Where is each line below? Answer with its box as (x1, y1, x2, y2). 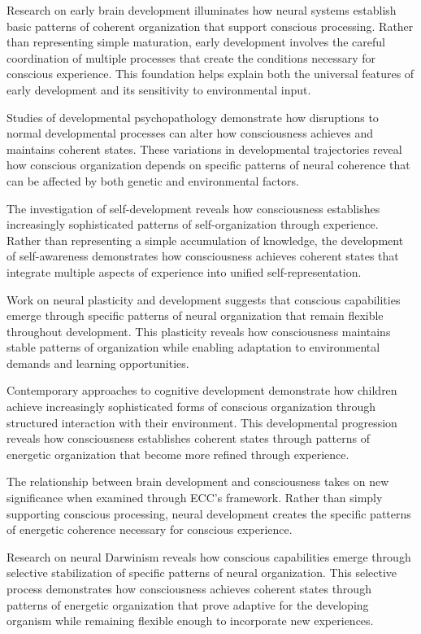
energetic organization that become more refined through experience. (7, 445, 349, 462)
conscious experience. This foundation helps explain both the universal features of (7, 65, 414, 82)
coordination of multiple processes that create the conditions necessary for (7, 49, 376, 66)
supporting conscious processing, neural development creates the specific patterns (7, 505, 411, 522)
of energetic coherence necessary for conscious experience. (7, 521, 293, 538)
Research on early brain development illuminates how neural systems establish (7, 2, 397, 18)
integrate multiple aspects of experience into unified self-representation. (7, 263, 362, 280)
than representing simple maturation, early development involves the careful (7, 33, 385, 50)
